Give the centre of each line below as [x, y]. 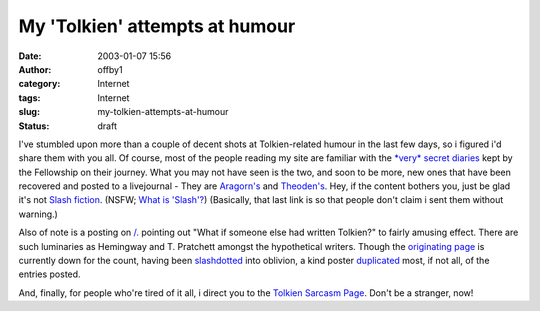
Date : [30, 56]
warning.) [38, 214]
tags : [29, 97]
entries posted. [49, 274]
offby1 [110, 69]
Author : [35, 69]
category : [39, 84]
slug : [29, 112]
